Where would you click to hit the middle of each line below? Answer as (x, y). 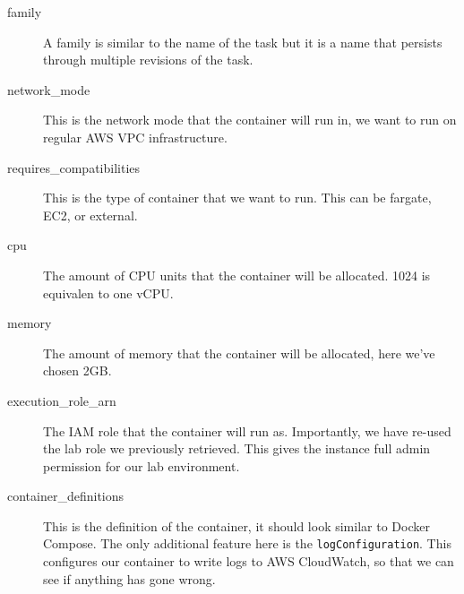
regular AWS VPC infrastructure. (135, 137)
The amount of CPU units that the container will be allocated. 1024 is (237, 275)
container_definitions (66, 496)
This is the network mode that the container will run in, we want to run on (250, 120)
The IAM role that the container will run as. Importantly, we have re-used (247, 430)
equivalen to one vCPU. (108, 293)
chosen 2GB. (77, 370)
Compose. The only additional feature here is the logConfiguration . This (247, 543)
